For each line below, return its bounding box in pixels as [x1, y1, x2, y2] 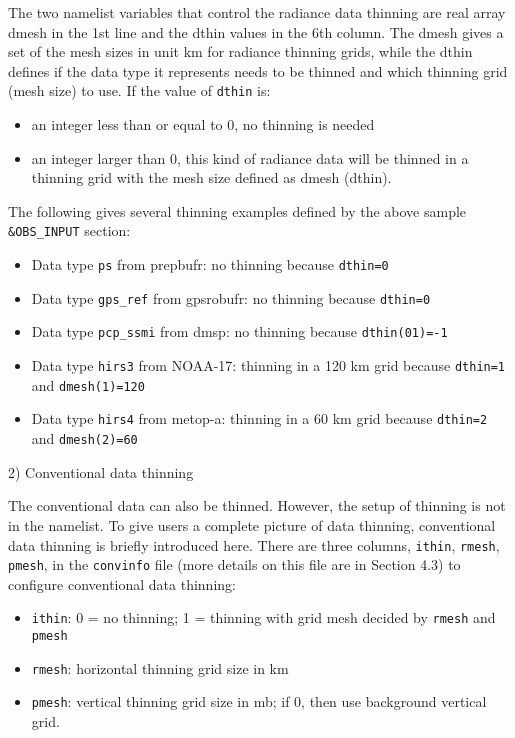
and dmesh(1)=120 [31, 374, 145, 395]
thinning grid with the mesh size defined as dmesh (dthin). [31, 167, 392, 188]
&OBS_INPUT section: [8, 220, 131, 241]
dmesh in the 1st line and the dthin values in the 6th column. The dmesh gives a [8, 21, 504, 42]
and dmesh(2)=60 [31, 428, 138, 449]
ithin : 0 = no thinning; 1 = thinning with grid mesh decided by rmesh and [31, 607, 496, 628]
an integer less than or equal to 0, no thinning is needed [31, 114, 375, 135]
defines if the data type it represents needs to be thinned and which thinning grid [8, 60, 508, 81]
